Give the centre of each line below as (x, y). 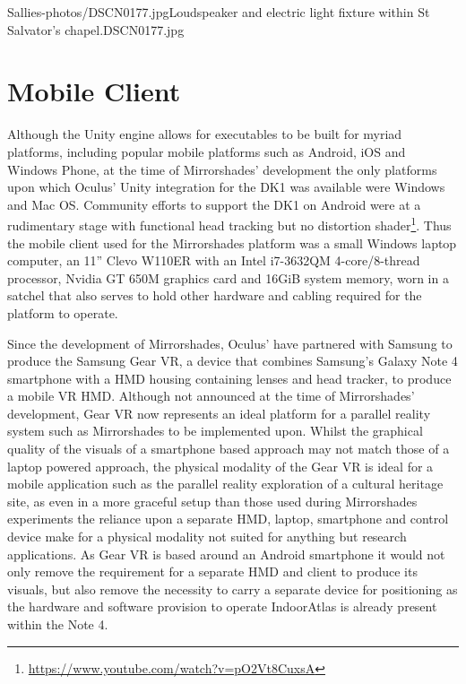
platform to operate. (63, 312)
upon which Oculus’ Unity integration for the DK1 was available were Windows (226, 187)
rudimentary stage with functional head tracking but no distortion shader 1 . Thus (229, 224)
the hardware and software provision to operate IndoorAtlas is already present (222, 606)
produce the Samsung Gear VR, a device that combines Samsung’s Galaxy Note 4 (233, 361)
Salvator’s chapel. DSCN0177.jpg (96, 29)
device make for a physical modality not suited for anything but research (207, 537)
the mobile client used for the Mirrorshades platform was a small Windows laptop (232, 242)
